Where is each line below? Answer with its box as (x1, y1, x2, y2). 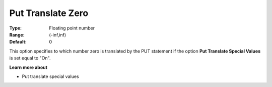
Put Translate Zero (9, 7, 89, 18)
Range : (9, 31, 25, 37)
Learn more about (9, 64, 48, 70)
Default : (9, 39, 27, 45)
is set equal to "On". (9, 55, 51, 61)
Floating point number (49, 25, 95, 31)
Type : (9, 25, 22, 31)
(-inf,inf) (49, 31, 66, 37)
